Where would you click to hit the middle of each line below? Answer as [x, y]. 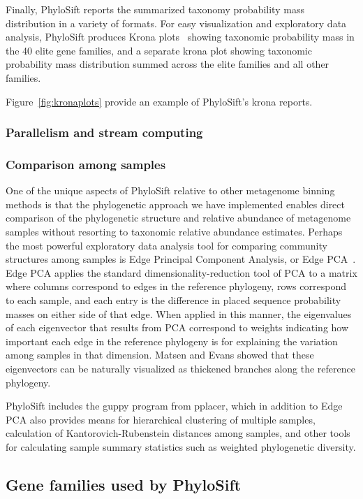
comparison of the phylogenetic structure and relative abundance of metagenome [178, 218]
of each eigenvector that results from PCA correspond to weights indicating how [177, 327]
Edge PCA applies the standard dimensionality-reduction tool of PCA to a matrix [181, 272]
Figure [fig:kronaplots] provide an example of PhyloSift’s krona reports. [159, 101]
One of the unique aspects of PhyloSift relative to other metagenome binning [170, 190]
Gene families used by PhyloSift [124, 484]
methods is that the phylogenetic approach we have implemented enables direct [175, 204]
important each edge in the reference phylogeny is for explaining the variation [172, 341]
